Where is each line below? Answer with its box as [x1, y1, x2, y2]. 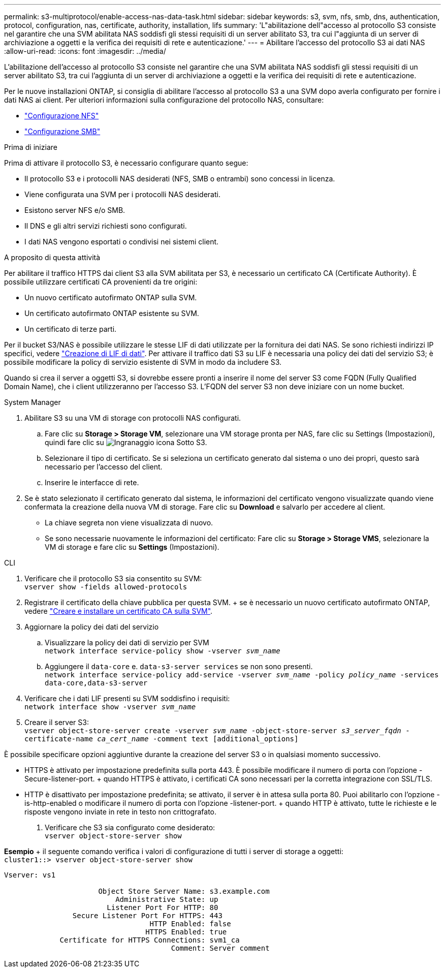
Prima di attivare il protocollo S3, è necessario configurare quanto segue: [4, 159, 248, 167]
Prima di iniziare [4, 143, 57, 151]
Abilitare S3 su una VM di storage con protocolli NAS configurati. [24, 414, 241, 422]
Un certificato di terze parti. [24, 325, 117, 333]
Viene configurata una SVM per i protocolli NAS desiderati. [24, 190, 220, 199]
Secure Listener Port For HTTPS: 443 [72, 912, 222, 920]
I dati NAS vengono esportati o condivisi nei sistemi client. [24, 237, 219, 246]
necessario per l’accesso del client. [45, 462, 163, 471]
